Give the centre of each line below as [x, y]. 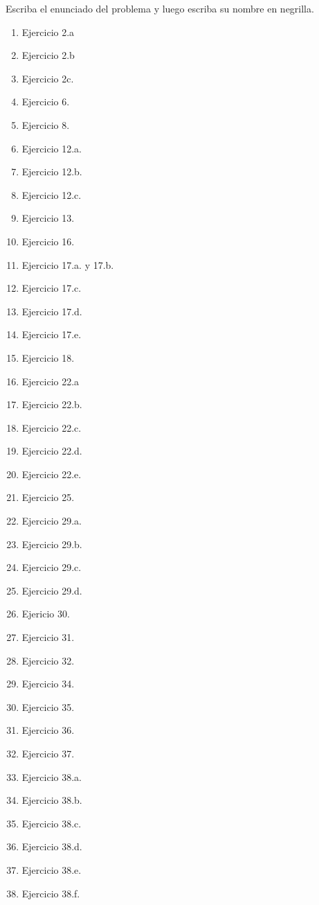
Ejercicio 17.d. [52, 311]
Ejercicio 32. [48, 660]
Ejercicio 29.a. [52, 521]
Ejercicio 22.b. [52, 404]
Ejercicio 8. [46, 124]
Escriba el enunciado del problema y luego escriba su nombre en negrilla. [160, 8]
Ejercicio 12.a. [52, 148]
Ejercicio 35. [48, 706]
